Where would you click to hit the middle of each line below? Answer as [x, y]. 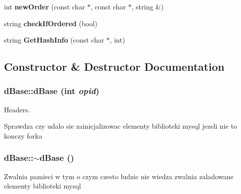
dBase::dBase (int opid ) [52, 91]
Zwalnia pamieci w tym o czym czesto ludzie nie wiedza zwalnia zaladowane [119, 176]
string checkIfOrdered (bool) [51, 23]
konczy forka [23, 135]
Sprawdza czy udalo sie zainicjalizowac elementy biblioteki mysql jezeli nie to [120, 126]
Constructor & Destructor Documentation [114, 67]
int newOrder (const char [44, 6]
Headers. [17, 109]
